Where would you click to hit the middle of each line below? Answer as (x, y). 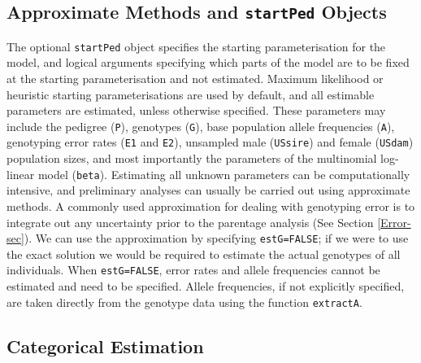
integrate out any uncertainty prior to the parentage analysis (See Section (190, 222)
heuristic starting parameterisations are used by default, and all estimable (191, 94)
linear (21, 174)
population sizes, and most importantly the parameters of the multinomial (192, 158)
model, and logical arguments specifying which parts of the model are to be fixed (208, 62)
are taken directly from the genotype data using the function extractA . (184, 302)
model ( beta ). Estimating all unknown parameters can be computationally (224, 174)
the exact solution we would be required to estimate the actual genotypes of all (204, 254)
